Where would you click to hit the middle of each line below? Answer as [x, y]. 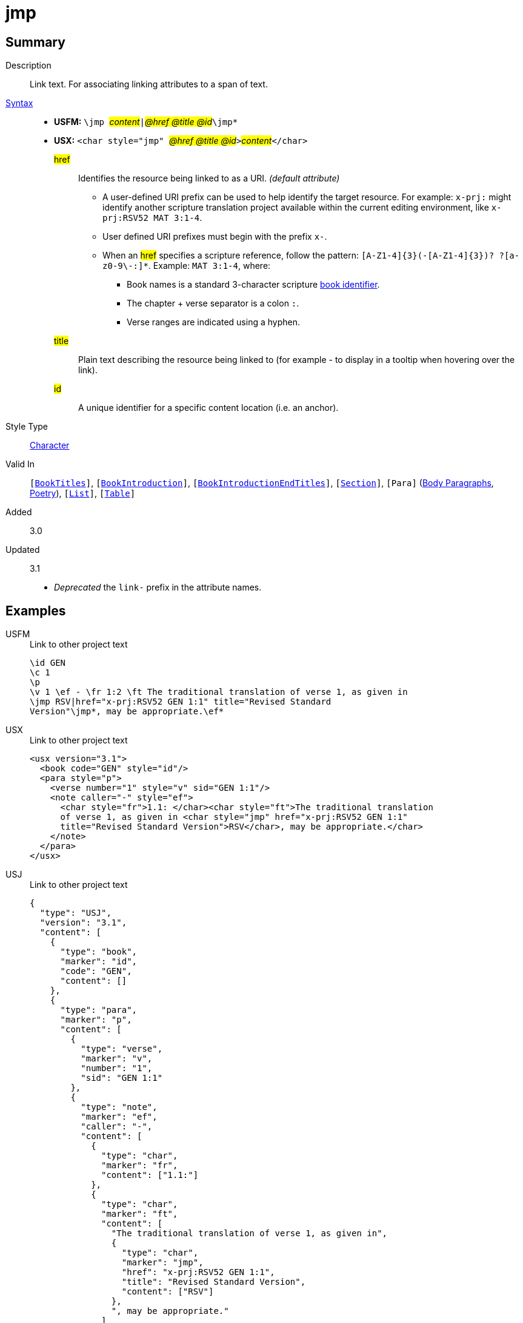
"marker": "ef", [119, 1117]
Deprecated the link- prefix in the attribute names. [158, 587]
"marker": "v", [117, 1059]
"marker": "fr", [140, 1166]
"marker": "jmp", [162, 1263]
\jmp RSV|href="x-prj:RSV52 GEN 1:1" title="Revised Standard [181, 702]
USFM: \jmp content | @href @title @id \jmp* [146, 122]
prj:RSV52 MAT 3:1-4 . [152, 218]
